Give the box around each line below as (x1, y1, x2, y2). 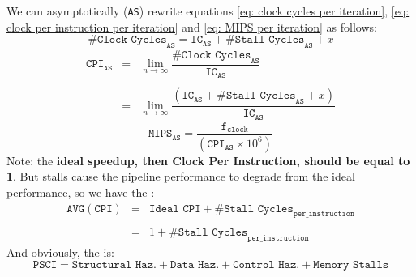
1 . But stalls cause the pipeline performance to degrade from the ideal (6, 168, 355, 185)
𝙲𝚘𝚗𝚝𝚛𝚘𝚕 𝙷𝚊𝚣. (233, 258, 300, 271)
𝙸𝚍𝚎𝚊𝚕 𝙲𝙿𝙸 (149, 202, 201, 215)
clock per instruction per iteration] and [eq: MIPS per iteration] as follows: (6, 18, 377, 35)
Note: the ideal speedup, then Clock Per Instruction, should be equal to (6, 151, 410, 168)
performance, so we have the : (6, 184, 155, 200)
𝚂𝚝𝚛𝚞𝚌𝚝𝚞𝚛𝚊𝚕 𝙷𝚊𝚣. (71, 258, 157, 271)
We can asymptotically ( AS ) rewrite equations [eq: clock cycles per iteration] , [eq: (6, 2, 410, 19)
